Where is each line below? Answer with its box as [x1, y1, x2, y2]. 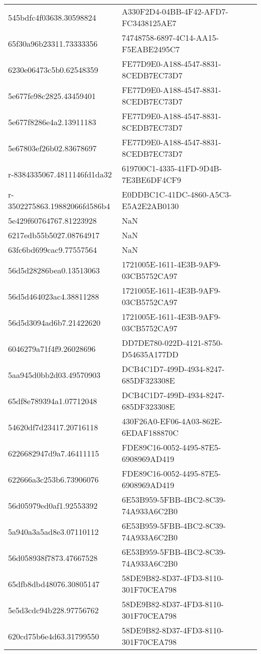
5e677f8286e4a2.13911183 [8, 116, 96, 128]
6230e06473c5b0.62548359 [8, 63, 98, 75]
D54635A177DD [121, 348, 179, 360]
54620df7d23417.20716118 [8, 421, 98, 433]
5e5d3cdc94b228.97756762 [8, 604, 99, 616]
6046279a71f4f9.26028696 [8, 342, 96, 354]
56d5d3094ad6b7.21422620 [8, 316, 101, 328]
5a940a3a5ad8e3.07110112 [8, 525, 99, 537]
